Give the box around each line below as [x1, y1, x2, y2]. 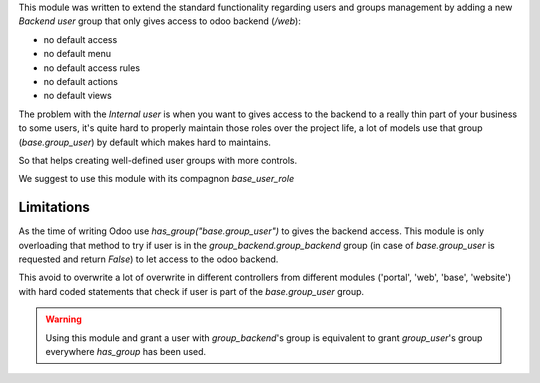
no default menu [43, 48, 112, 60]
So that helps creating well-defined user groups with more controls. [18, 154, 298, 166]
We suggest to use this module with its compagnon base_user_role [18, 173, 295, 185]
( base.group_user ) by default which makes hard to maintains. [18, 136, 272, 148]
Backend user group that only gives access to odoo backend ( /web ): [18, 15, 302, 27]
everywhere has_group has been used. [45, 345, 207, 357]
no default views [43, 90, 112, 102]
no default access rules [43, 61, 140, 74]
